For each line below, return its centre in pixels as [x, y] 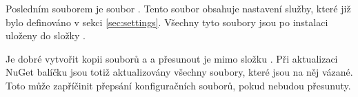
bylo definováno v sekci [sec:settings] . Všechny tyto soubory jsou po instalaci [167, 22]
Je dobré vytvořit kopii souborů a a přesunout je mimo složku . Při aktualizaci [172, 58]
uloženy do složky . [46, 35]
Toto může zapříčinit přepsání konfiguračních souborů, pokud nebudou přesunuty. [178, 85]
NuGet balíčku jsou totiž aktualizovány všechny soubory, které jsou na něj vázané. [179, 72]
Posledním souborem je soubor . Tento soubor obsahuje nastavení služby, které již [178, 8]
